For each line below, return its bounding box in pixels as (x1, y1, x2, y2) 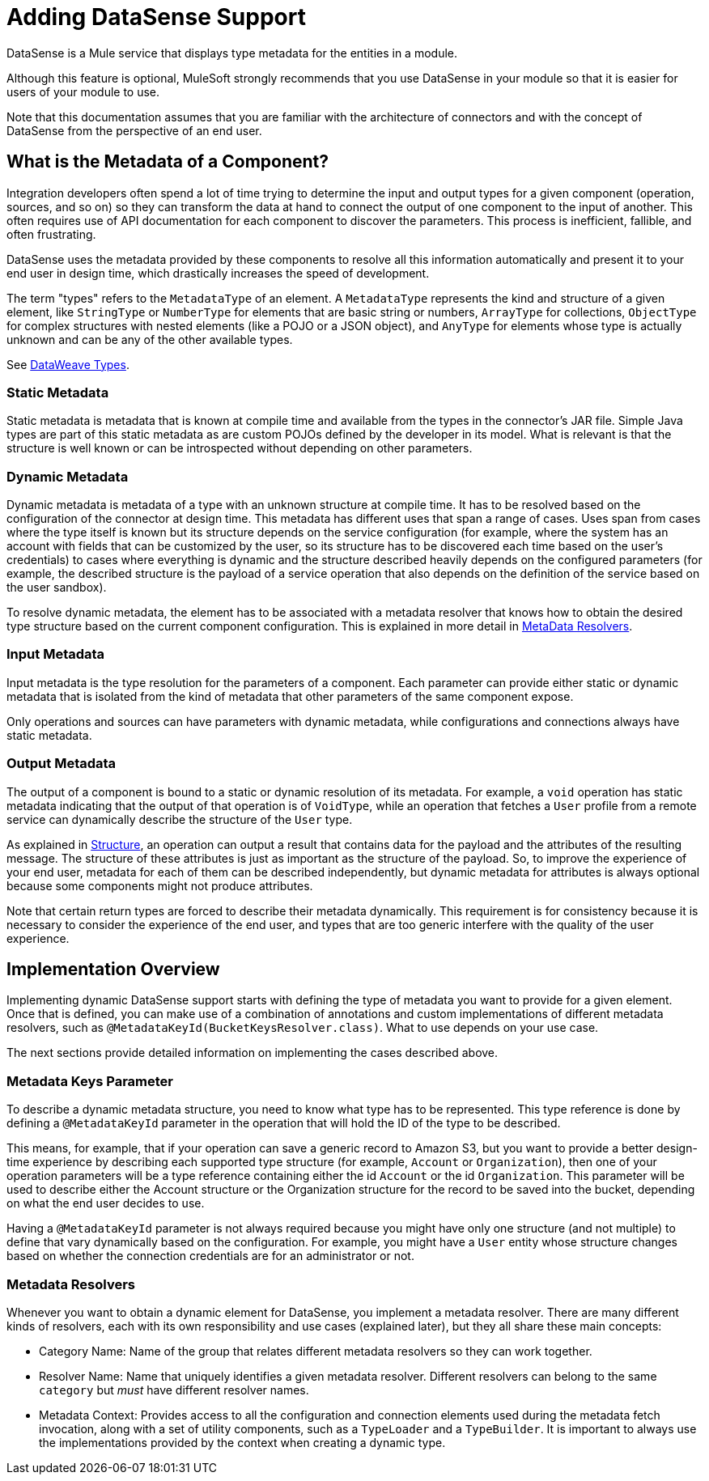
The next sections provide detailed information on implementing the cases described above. (6, 1046, 499, 1060)
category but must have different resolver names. (39, 1382, 309, 1397)
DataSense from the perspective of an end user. (6, 123, 262, 138)
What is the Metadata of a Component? (6, 151, 329, 172)
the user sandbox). (6, 580, 107, 595)
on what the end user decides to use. (6, 1196, 205, 1211)
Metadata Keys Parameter (6, 1072, 174, 1089)
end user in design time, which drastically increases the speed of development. (6, 265, 430, 280)
